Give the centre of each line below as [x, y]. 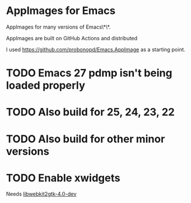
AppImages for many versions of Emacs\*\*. [58, 27]
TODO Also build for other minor [86, 139]
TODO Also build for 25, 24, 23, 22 [91, 112]
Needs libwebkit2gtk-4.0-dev [41, 194]
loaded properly [46, 85]
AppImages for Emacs [61, 11]
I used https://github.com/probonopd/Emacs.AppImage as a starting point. [96, 49]
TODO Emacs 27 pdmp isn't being [89, 73]
